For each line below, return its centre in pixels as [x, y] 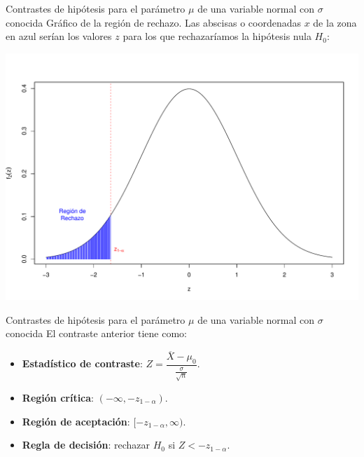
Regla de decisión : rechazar [86, 445]
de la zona [335, 22]
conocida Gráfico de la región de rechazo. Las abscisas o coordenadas [153, 22]
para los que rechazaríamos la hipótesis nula [217, 36]
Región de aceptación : [76, 421]
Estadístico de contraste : [82, 363]
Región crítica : [58, 397]
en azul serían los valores [59, 36]
